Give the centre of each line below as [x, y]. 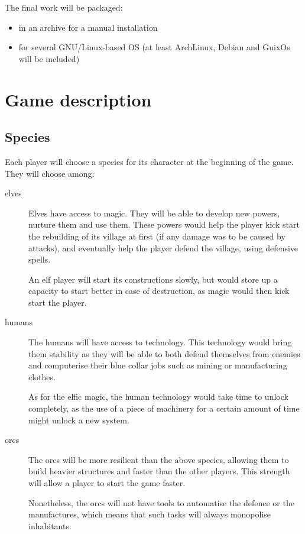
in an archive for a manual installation [88, 27]
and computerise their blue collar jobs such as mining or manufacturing [158, 365]
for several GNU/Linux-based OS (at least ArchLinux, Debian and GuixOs [154, 47]
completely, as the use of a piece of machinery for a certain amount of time [164, 408]
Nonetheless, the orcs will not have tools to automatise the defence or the [161, 502]
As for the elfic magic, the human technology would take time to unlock [158, 397]
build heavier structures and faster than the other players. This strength [159, 471]
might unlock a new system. [79, 420]
